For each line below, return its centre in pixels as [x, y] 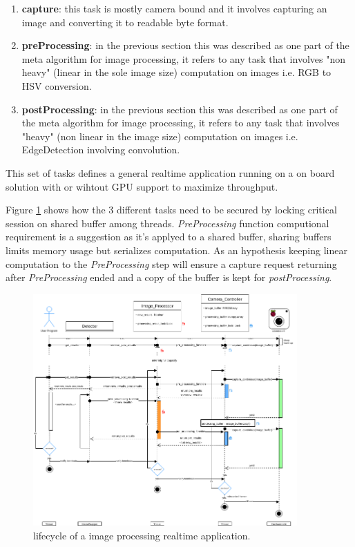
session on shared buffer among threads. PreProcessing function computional [167, 223]
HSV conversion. [57, 85]
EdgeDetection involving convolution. [101, 150]
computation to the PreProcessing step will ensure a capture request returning [171, 263]
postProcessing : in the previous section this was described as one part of [180, 109]
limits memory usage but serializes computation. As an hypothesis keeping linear [176, 250]
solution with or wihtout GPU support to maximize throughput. [142, 186]
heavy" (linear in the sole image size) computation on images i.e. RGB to [176, 72]
